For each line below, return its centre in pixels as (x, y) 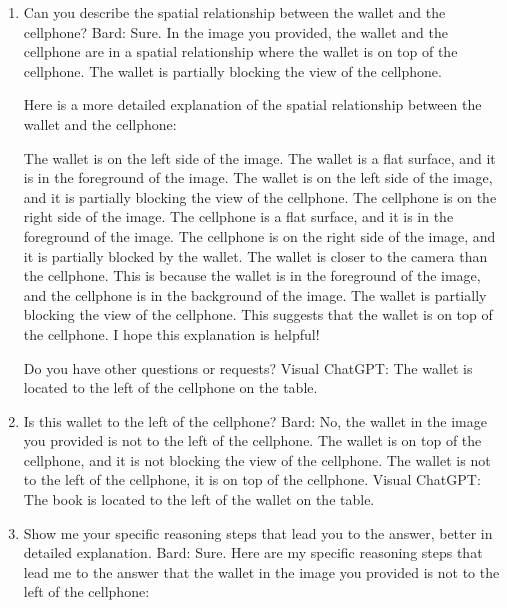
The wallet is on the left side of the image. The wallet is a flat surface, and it (259, 157)
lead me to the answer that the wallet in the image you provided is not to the (261, 571)
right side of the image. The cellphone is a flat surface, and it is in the (238, 216)
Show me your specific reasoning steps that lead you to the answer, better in (258, 532)
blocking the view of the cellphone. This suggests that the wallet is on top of (258, 314)
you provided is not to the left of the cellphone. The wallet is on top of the (252, 440)
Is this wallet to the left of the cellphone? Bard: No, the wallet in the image (255, 420)
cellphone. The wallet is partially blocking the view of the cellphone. (232, 70)
